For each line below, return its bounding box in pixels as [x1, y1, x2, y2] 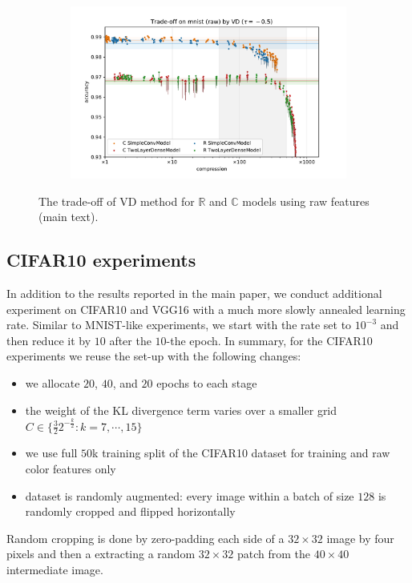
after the [109, 332, 151, 348]
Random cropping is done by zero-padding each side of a [6, 529, 285, 546]
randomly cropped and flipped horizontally [25, 503, 236, 520]
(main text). [38, 208, 99, 225]
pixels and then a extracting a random [6, 545, 196, 562]
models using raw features [242, 192, 370, 209]
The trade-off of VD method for [38, 192, 195, 209]
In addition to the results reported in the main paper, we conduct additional [6, 284, 382, 301]
